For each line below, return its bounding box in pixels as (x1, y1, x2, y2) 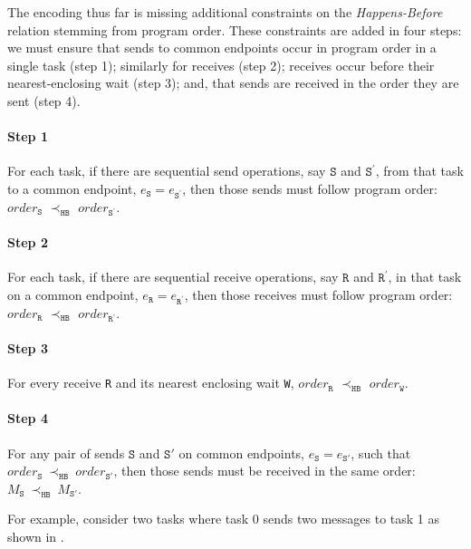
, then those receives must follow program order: (184, 284, 453, 303)
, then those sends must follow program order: (182, 178, 437, 197)
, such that (351, 443, 411, 462)
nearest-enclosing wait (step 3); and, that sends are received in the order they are (7, 73, 459, 92)
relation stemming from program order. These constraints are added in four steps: (7, 20, 462, 39)
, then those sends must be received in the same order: (113, 461, 416, 480)
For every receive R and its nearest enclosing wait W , (7, 373, 294, 392)
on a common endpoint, (7, 284, 139, 303)
